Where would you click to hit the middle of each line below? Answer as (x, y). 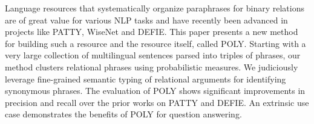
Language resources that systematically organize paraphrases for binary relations (155, 8)
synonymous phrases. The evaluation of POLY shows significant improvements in (155, 91)
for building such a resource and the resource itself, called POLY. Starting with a (155, 43)
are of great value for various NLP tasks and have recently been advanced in (146, 20)
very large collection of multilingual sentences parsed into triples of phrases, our (153, 55)
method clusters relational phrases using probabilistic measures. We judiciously (152, 67)
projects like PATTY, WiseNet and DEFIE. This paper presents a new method (152, 32)
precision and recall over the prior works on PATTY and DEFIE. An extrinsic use (157, 102)
